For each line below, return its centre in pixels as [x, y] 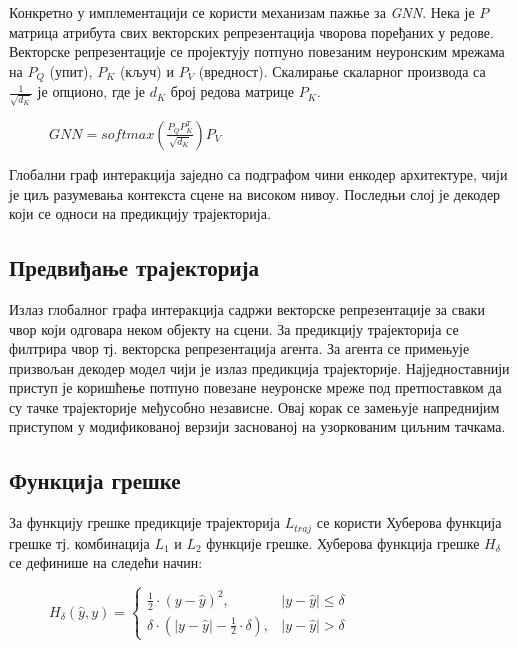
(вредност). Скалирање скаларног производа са [342, 70]
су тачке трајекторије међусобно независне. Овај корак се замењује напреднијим [254, 406]
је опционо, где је [91, 91]
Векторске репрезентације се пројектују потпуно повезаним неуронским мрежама [257, 51]
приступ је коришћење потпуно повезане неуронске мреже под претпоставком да [255, 387]
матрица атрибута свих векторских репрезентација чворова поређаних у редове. [251, 31]
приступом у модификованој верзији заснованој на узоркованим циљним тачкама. [257, 426]
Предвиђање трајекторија [134, 267]
